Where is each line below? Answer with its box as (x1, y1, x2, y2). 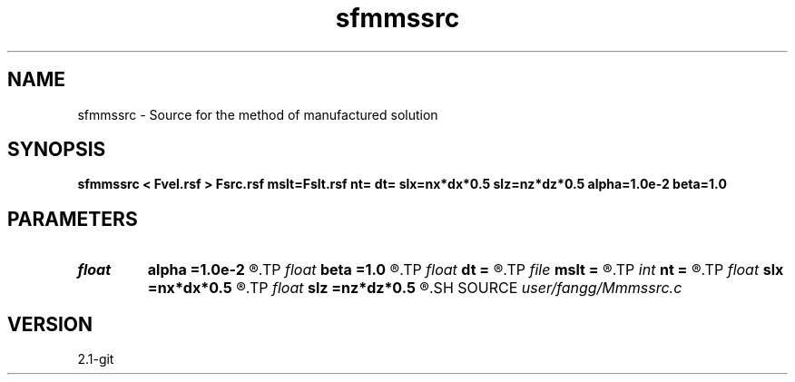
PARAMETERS (7, 207, 138, 230)
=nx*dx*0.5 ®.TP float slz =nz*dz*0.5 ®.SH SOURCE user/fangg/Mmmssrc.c (147, 279, 682, 298)
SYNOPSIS (7, 138, 106, 162)
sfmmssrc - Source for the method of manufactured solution (77, 106, 438, 122)
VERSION (7, 312, 93, 336)
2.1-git (77, 351, 114, 367)
